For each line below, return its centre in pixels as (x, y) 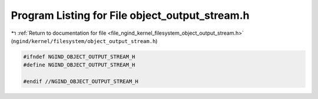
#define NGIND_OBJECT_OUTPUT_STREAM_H (79, 65)
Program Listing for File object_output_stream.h (130, 15)
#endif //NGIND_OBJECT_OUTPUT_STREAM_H (81, 82)
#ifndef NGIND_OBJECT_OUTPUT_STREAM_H (79, 57)
